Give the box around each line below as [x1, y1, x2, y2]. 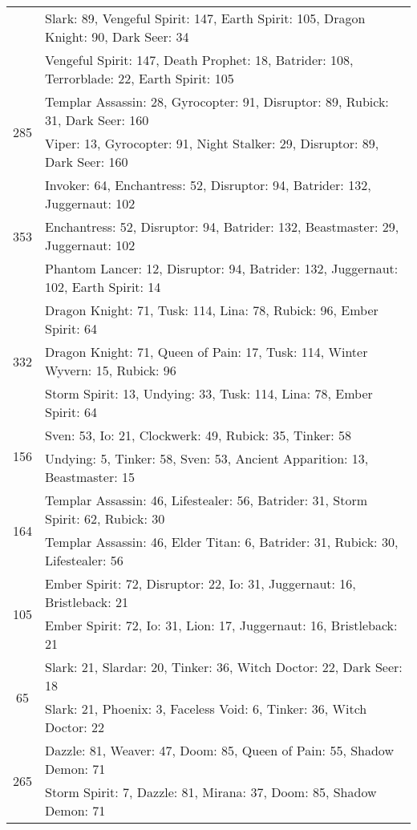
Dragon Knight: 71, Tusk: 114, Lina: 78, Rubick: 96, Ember [45, 301, 379, 319]
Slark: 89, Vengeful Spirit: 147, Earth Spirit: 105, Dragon [45, 9, 366, 27]
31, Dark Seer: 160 [45, 111, 149, 129]
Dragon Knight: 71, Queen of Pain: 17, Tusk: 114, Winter [45, 342, 368, 361]
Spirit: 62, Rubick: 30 [45, 509, 165, 528]
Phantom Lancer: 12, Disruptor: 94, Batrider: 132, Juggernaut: [45, 259, 399, 277]
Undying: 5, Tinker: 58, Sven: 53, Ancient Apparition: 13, [45, 449, 369, 468]
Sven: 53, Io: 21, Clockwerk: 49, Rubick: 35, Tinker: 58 [45, 426, 352, 444]
